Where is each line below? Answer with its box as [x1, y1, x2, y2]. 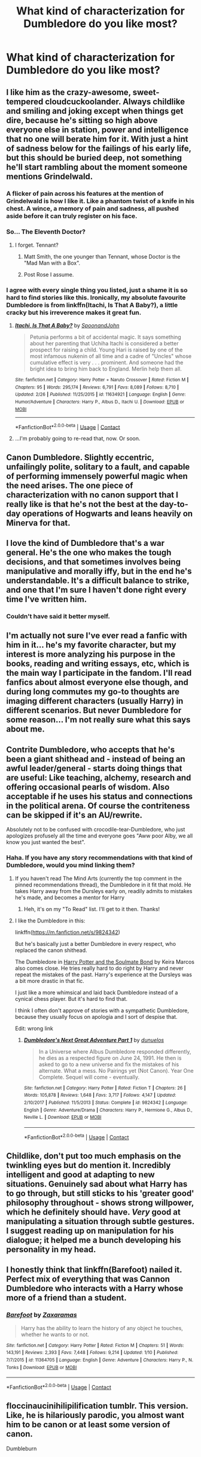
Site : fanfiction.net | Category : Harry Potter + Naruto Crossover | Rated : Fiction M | [14, 377, 189, 383]
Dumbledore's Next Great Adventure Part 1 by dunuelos [23, 1036, 165, 1043]
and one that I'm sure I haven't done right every [6, 585, 187, 595]
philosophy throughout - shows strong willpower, [6, 1197, 194, 1207]
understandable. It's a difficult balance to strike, [6, 576, 190, 586]
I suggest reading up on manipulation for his [6, 1225, 175, 1236]
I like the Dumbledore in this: [14, 917, 86, 924]
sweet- [132, 87, 160, 97]
